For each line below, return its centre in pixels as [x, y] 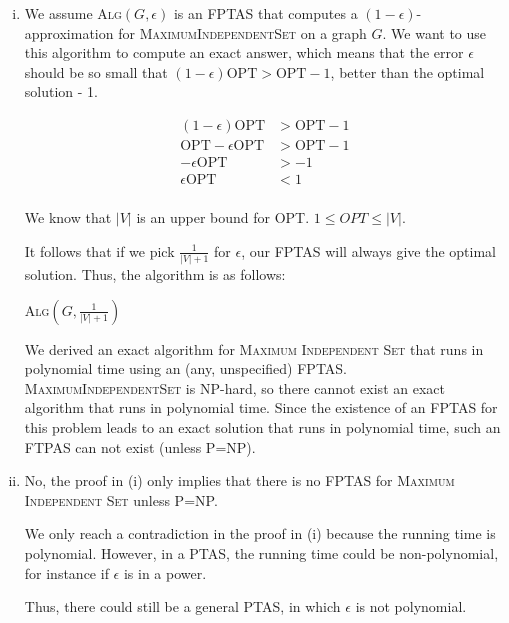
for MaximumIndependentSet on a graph [242, 32]
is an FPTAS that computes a [265, 13]
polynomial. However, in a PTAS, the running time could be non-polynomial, [261, 552]
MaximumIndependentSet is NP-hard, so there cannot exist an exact [234, 387]
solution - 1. [61, 91]
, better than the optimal [407, 71]
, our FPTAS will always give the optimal [369, 250]
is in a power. [165, 572]
